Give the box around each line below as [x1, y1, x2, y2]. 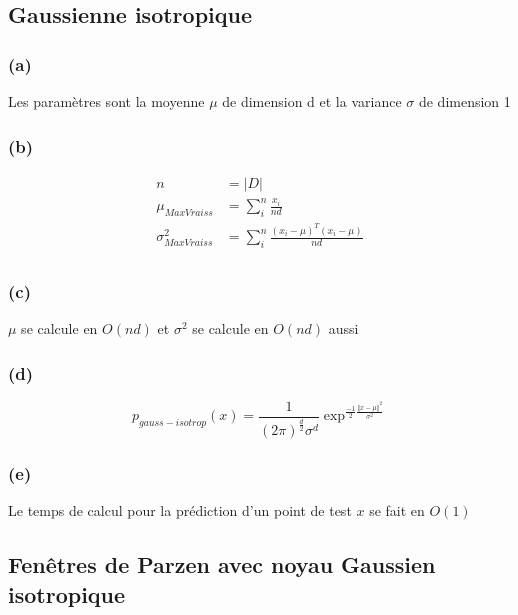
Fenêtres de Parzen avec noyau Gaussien [8, 549, 436, 580]
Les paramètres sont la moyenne [8, 91, 205, 111]
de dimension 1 [418, 91, 511, 111]
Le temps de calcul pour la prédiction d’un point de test [8, 500, 352, 521]
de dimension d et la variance [222, 91, 402, 111]
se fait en [369, 500, 425, 521]
